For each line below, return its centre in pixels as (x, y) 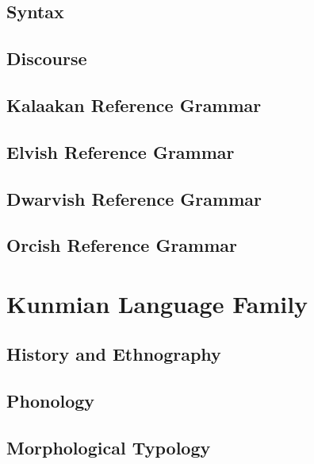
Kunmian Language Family (157, 303)
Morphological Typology (109, 448)
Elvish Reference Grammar (121, 151)
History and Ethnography (114, 354)
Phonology (51, 401)
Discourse (47, 58)
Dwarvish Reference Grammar (134, 198)
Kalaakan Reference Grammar (134, 104)
